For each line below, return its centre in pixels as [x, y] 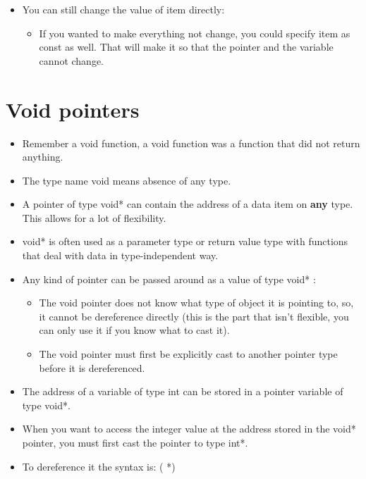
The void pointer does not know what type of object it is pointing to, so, [196, 303]
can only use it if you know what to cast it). [134, 330]
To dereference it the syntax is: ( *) [99, 466]
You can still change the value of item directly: [123, 9]
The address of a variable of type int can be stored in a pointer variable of [183, 391]
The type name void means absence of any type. [127, 180]
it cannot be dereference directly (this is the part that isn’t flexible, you [194, 316]
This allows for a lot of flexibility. [94, 217]
